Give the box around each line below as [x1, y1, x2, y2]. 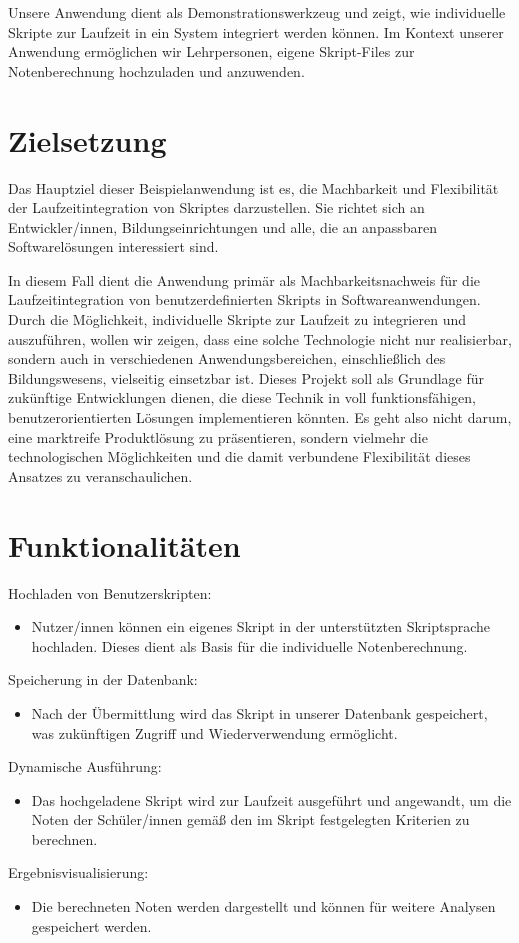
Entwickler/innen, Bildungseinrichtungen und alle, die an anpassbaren [8, 216, 437, 237]
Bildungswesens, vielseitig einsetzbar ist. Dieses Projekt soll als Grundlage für [8, 367, 485, 388]
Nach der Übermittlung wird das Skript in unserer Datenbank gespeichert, [31, 702, 488, 723]
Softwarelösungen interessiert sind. [8, 236, 219, 257]
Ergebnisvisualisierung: [8, 862, 149, 883]
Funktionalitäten [8, 524, 241, 565]
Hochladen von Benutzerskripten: [8, 582, 212, 603]
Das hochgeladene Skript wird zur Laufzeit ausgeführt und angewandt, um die [31, 789, 512, 810]
